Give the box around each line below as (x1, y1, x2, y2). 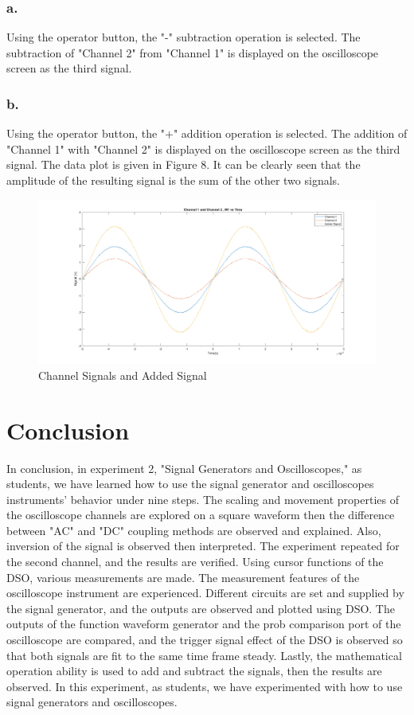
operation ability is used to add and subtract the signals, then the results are (6, 662, 382, 679)
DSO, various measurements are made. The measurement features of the (6, 568, 360, 585)
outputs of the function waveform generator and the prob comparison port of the (6, 615, 401, 632)
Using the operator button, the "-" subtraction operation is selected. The (6, 29, 361, 45)
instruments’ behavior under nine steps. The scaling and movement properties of (6, 490, 399, 507)
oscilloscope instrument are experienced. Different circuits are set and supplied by (6, 584, 404, 601)
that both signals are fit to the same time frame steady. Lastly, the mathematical (6, 647, 402, 663)
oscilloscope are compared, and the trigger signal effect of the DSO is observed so (6, 631, 403, 648)
